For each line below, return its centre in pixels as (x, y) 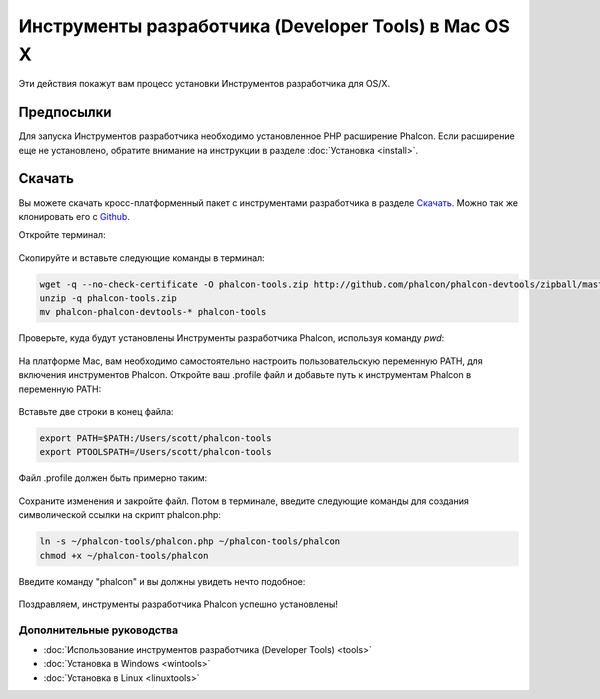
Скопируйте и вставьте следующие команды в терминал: (141, 257)
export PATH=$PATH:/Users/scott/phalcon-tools (155, 438)
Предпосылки (65, 112)
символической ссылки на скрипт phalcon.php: (120, 515)
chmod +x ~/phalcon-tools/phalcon (124, 555)
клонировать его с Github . (74, 216)
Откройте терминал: (62, 235)
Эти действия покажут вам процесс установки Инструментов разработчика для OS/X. (204, 84)
